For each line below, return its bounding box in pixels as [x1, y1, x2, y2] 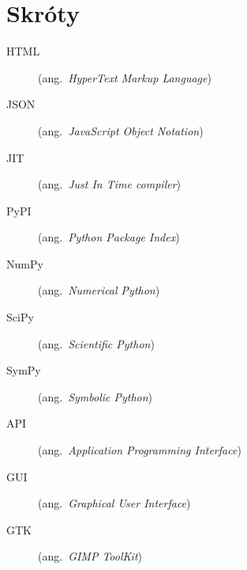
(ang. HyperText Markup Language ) [38, 69, 211, 85]
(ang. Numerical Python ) [38, 282, 160, 298]
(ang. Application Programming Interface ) [38, 442, 241, 458]
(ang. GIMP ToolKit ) [38, 548, 143, 564]
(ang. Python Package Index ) [38, 229, 180, 245]
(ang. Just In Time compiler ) [38, 176, 182, 192]
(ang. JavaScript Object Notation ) [38, 122, 204, 139]
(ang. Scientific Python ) [38, 335, 155, 351]
